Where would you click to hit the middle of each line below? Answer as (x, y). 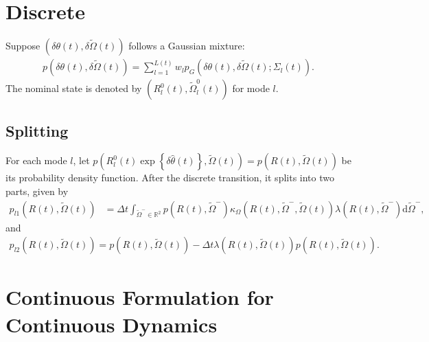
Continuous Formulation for (140, 297)
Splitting (37, 130)
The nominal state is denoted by (74, 88)
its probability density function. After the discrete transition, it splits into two (170, 178)
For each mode (36, 160)
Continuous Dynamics (112, 324)
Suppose (23, 46)
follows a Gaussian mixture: (187, 46)
